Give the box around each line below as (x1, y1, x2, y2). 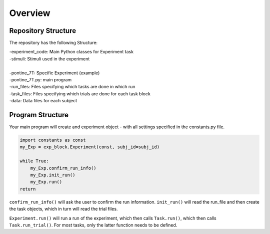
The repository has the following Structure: (9, 40, 97, 46)
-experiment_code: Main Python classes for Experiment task (9, 49, 134, 55)
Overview (9, 7, 50, 18)
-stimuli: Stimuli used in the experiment (9, 55, 90, 62)
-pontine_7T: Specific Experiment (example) (9, 70, 100, 76)
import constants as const (19, 137, 86, 143)
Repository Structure (9, 26, 76, 35)
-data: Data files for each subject (9, 98, 77, 104)
